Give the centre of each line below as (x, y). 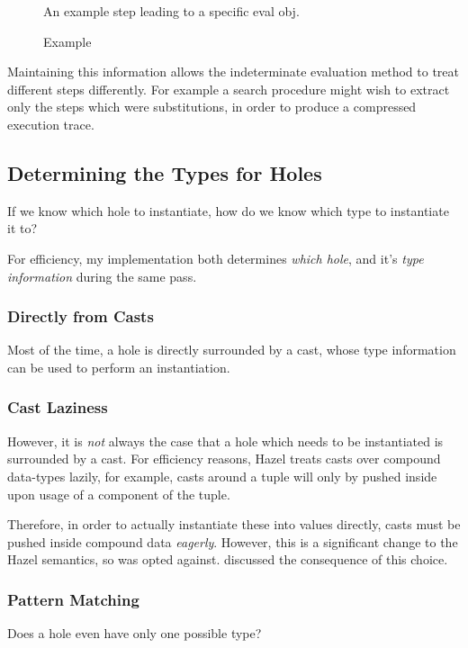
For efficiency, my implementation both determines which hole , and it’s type (216, 258)
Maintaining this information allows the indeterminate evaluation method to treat (233, 72)
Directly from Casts (81, 316)
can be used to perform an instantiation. (119, 367)
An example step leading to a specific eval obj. (171, 11)
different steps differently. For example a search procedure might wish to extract (229, 89)
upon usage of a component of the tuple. (119, 494)
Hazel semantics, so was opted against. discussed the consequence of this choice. (228, 559)
